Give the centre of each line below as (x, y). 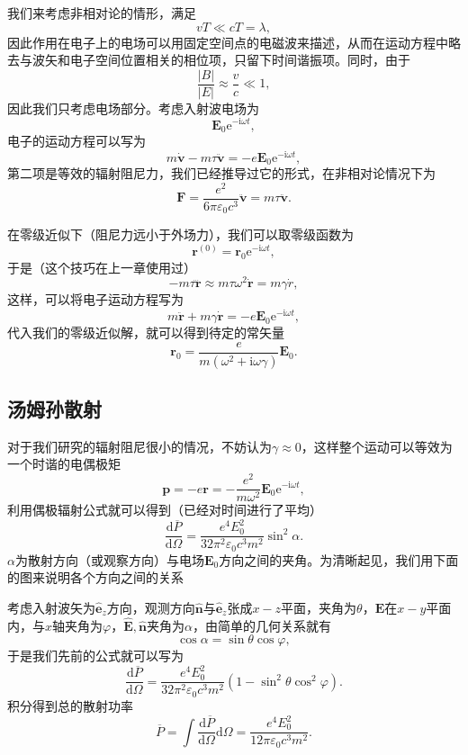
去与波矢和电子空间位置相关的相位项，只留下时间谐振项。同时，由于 (209, 60)
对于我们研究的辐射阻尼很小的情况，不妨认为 (139, 446)
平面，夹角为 (319, 607)
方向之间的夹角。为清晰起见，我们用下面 (339, 559)
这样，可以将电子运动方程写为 (95, 299)
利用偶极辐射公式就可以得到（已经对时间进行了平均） (165, 510)
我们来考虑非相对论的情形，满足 (102, 13)
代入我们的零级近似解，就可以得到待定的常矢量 (146, 333)
